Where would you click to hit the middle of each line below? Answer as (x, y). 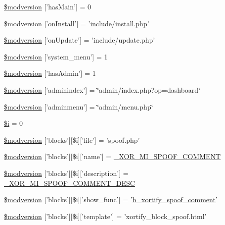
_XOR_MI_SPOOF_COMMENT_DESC (69, 183)
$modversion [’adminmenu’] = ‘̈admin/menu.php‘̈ (79, 106)
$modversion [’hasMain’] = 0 (47, 6)
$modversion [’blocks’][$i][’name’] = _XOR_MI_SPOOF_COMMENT (112, 156)
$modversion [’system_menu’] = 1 (56, 56)
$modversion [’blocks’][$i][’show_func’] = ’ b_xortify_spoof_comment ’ (111, 199)
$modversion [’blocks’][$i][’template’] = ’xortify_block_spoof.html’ (105, 216)
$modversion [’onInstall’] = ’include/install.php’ (77, 23)
